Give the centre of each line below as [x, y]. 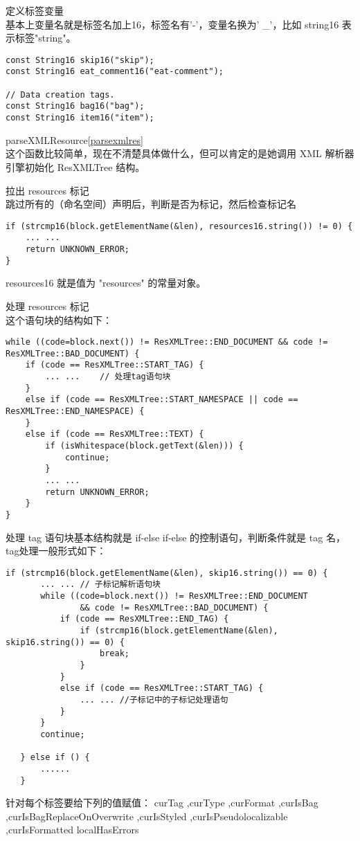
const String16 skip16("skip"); [80, 60]
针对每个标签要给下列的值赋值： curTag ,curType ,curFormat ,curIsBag [162, 803]
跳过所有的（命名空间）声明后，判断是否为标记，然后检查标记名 [151, 204]
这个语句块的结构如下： [59, 319]
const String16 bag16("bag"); [75, 106]
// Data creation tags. [60, 94]
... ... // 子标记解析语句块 [100, 585]
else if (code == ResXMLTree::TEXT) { [115, 434]
